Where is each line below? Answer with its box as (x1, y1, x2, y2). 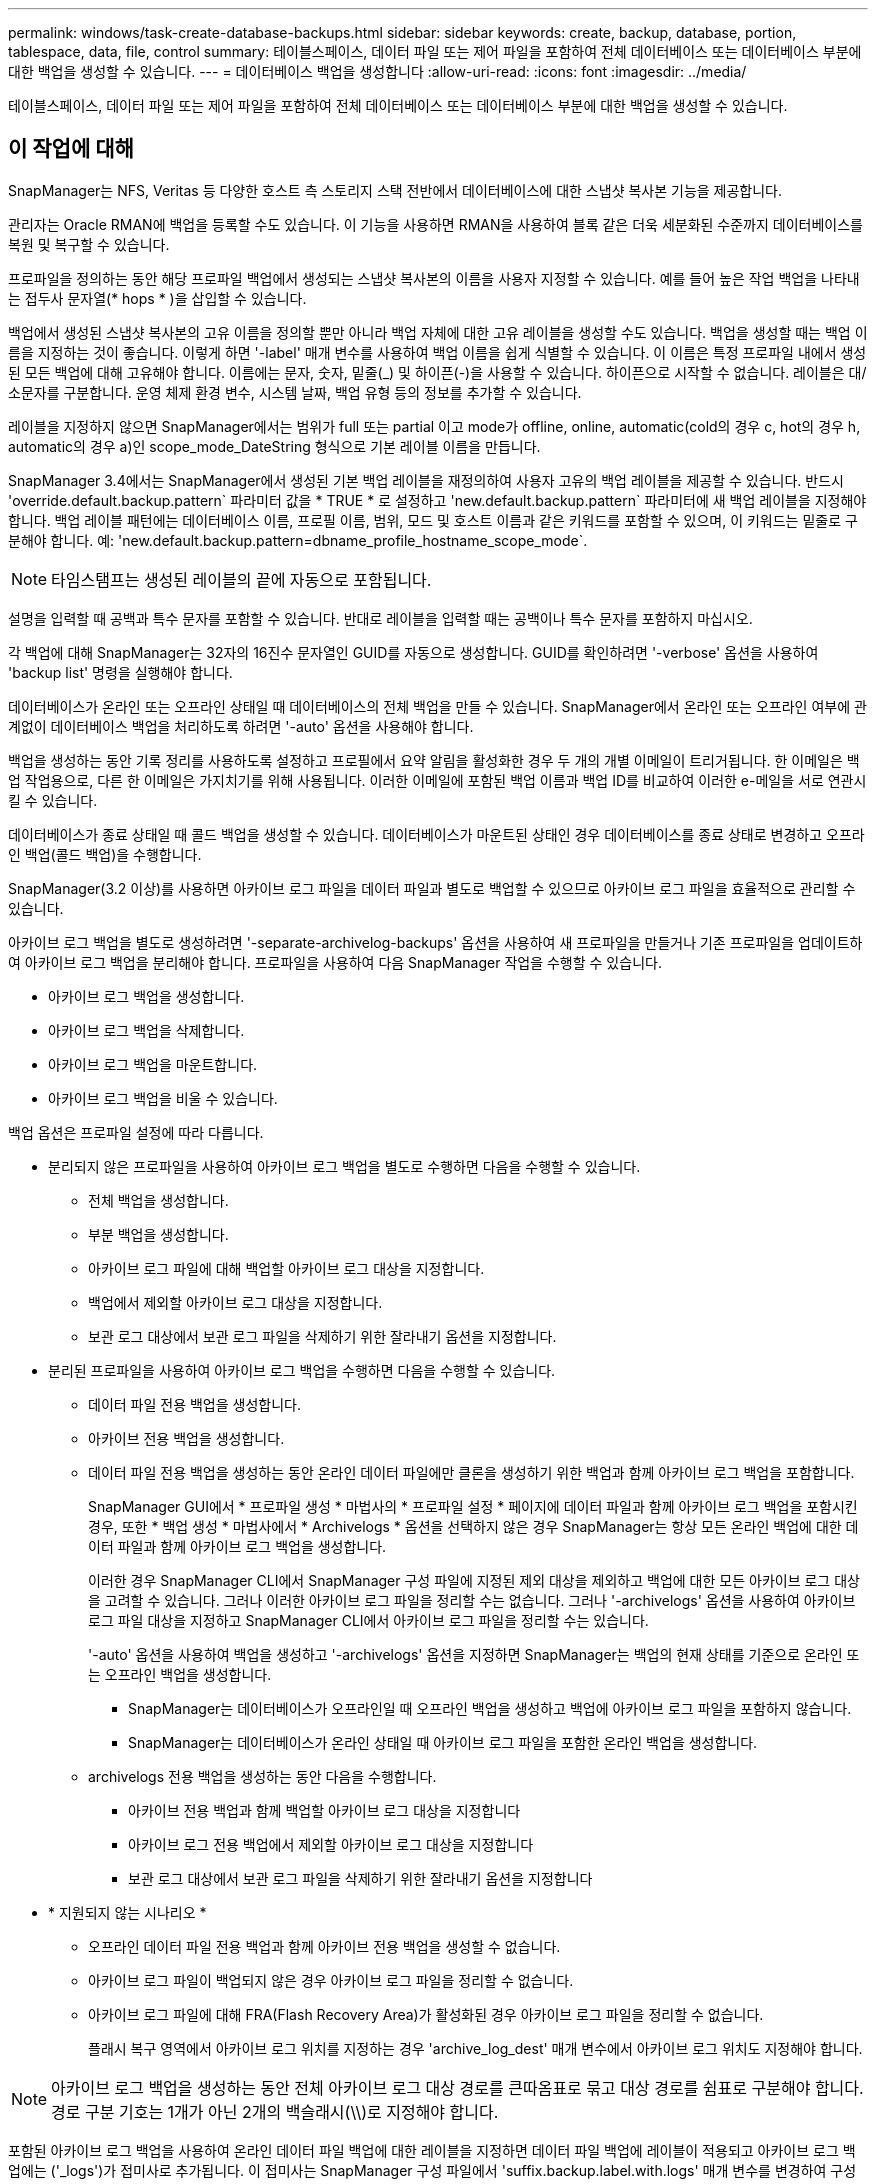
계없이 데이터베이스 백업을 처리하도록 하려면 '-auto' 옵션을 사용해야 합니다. (8, 717, 474, 735)
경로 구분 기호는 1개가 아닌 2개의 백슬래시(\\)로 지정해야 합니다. (51, 2101, 499, 2122)
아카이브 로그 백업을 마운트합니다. (48, 1055, 258, 1073)
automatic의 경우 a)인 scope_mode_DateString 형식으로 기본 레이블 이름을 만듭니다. (8, 437, 541, 455)
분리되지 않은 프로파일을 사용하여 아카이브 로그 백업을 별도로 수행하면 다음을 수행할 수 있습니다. (48, 1157, 641, 1175)
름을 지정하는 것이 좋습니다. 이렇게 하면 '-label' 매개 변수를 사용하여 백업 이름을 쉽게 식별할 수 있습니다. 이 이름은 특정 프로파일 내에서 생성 (8, 343, 867, 361)
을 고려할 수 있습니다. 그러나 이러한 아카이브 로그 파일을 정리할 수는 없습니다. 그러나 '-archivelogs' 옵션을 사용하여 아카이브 (88, 1591, 856, 1609)
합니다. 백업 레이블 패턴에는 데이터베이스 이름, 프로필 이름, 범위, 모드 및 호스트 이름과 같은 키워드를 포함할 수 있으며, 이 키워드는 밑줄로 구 (8, 511, 858, 529)
